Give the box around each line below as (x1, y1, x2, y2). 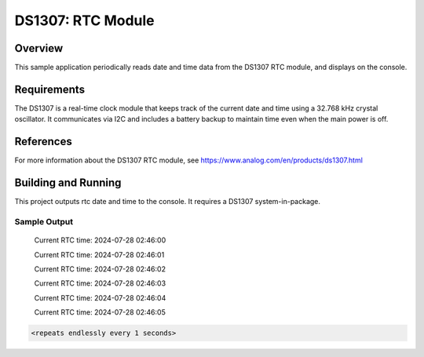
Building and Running (14, 177, 122, 190)
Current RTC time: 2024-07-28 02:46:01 (34, 250, 165, 259)
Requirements (14, 82, 86, 96)
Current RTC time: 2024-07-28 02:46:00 (34, 235, 166, 245)
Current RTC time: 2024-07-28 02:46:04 (34, 293, 166, 302)
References (14, 135, 72, 148)
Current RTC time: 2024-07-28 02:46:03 (34, 279, 166, 288)
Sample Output (14, 216, 74, 227)
